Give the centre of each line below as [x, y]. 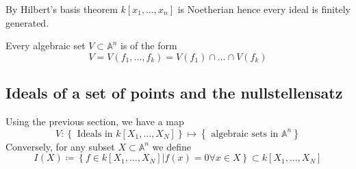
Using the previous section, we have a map [95, 121]
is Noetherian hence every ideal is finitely [264, 9]
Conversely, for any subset [60, 146]
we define [171, 146]
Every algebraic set [46, 45]
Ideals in [95, 134]
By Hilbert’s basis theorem [62, 9]
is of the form [149, 45]
